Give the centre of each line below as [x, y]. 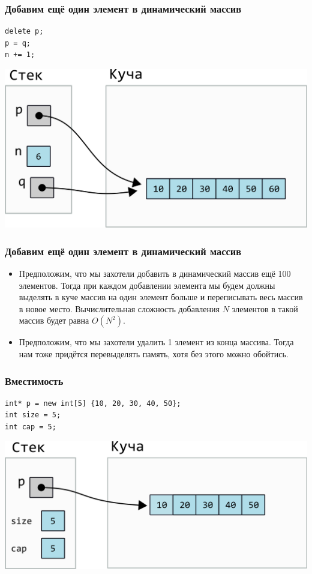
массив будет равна [54, 320]
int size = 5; [33, 415]
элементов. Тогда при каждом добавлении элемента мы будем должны [147, 285]
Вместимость [34, 380]
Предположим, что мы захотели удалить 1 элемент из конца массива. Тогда [156, 342]
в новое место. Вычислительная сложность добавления [119, 308]
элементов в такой [265, 308]
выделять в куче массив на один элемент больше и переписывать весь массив [161, 297]
